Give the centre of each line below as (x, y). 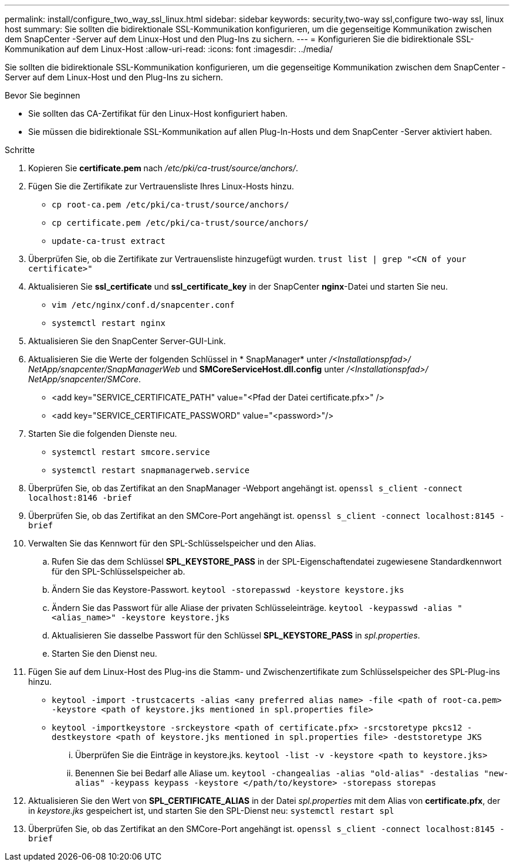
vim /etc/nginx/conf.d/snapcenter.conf (143, 305)
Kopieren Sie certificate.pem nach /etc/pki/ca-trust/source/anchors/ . (163, 168)
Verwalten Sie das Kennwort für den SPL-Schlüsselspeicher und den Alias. (172, 543)
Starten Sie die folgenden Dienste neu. (103, 434)
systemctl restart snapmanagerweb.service (151, 470)
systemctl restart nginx (109, 323)
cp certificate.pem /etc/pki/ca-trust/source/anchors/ (180, 223)
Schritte (20, 150)
